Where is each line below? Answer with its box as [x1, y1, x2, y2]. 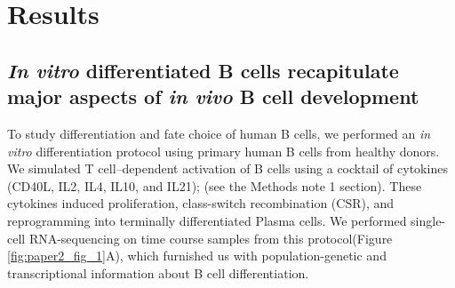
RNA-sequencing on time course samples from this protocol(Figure [28, 228, 393, 247]
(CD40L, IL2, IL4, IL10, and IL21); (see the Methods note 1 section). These [7, 176, 422, 195]
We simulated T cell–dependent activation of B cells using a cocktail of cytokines [7, 159, 448, 178]
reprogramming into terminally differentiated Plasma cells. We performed [7, 211, 407, 229]
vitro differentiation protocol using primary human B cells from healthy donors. [7, 141, 440, 160]
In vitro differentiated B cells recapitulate [7, 56, 399, 84]
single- [411, 211, 446, 229]
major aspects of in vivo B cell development [7, 83, 419, 110]
